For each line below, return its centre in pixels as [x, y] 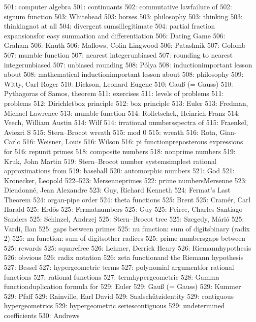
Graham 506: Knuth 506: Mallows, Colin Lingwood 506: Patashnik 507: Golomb [125, 45]
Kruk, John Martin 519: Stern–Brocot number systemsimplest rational [110, 161]
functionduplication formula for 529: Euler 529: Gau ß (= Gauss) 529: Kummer [123, 286]
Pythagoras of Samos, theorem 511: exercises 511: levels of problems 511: [114, 93]
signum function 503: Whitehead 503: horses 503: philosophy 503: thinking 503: [123, 16]
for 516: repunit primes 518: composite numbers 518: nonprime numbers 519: [120, 151]
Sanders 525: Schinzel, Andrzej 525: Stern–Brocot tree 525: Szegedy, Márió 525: [124, 219]
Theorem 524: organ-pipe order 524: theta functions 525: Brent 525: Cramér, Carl [127, 199]
